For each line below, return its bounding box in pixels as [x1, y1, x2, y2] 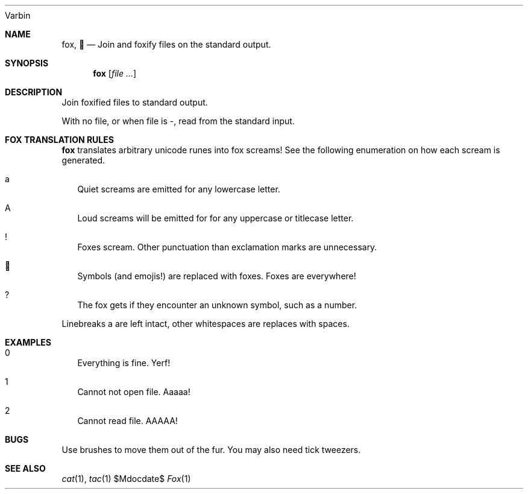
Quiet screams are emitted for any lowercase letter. [77, 184, 280, 194]
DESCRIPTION [5, 87, 63, 97]
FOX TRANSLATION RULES [5, 135, 114, 145]
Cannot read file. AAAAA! [77, 416, 178, 426]
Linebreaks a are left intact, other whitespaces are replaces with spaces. [61, 318, 350, 329]
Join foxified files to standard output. [61, 97, 208, 107]
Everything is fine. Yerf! [77, 358, 171, 368]
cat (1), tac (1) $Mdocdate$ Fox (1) [61, 473, 191, 484]
